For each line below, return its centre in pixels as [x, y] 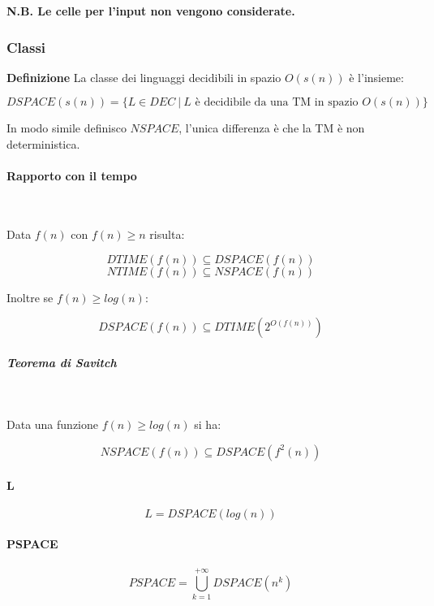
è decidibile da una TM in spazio [277, 103]
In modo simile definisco [67, 128]
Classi [26, 47]
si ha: [208, 424]
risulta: [167, 234]
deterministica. [43, 144]
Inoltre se [30, 297]
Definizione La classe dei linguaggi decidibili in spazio [144, 77]
